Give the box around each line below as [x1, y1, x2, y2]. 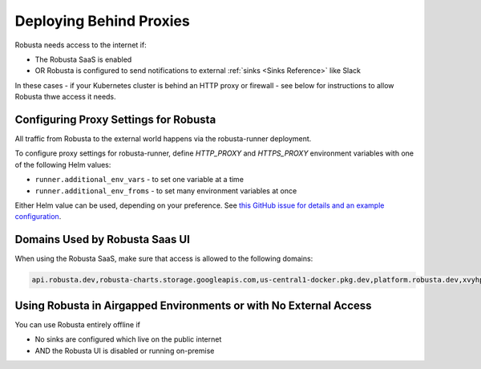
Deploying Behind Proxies [14, 12, 190, 30]
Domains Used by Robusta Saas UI [14, 233, 190, 246]
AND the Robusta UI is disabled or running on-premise [34, 346, 215, 355]
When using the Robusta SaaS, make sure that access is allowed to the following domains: [14, 253, 313, 264]
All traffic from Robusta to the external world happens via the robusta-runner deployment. [14, 134, 312, 144]
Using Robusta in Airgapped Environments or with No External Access [14, 298, 372, 312]
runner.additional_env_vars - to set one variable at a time [34, 175, 245, 184]
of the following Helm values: [14, 160, 111, 169]
